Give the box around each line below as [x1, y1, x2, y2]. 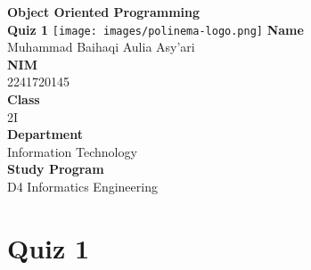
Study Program [7, 160, 104, 178]
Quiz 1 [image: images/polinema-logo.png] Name [7, 20, 304, 38]
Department [7, 125, 83, 143]
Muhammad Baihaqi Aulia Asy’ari [7, 37, 195, 56]
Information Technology [7, 142, 137, 160]
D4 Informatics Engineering [7, 177, 158, 195]
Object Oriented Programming [7, 3, 201, 20]
